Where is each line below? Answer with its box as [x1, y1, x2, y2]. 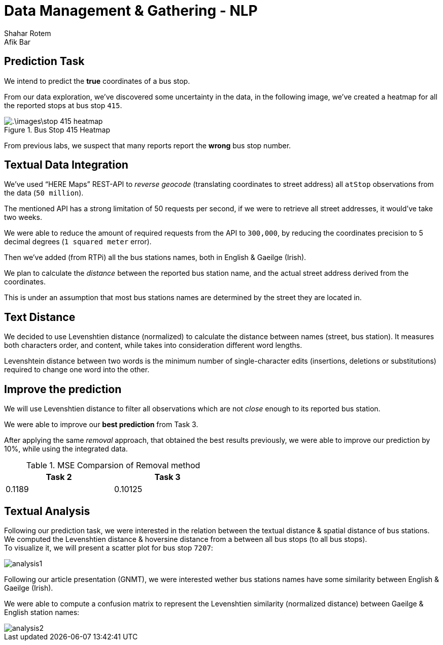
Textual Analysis [4, 504, 90, 518]
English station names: [4, 607, 80, 617]
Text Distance [4, 310, 76, 324]
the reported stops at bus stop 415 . [4, 101, 122, 110]
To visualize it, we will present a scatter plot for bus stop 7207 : [4, 543, 213, 552]
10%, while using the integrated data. [4, 444, 128, 454]
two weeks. [4, 213, 42, 222]
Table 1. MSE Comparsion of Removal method [26, 460, 200, 471]
